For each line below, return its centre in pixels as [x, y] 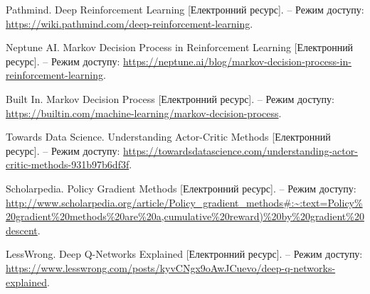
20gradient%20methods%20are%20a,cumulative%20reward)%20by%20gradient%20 [185, 216]
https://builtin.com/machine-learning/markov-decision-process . [144, 113]
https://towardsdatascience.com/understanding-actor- [240, 150]
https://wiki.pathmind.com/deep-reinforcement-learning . [129, 23]
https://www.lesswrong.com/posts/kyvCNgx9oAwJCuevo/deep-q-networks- [171, 267]
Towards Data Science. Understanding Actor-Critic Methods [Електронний [168, 137]
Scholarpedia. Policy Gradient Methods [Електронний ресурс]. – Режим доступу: [181, 188]
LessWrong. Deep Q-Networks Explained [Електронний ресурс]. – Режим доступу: [184, 254]
